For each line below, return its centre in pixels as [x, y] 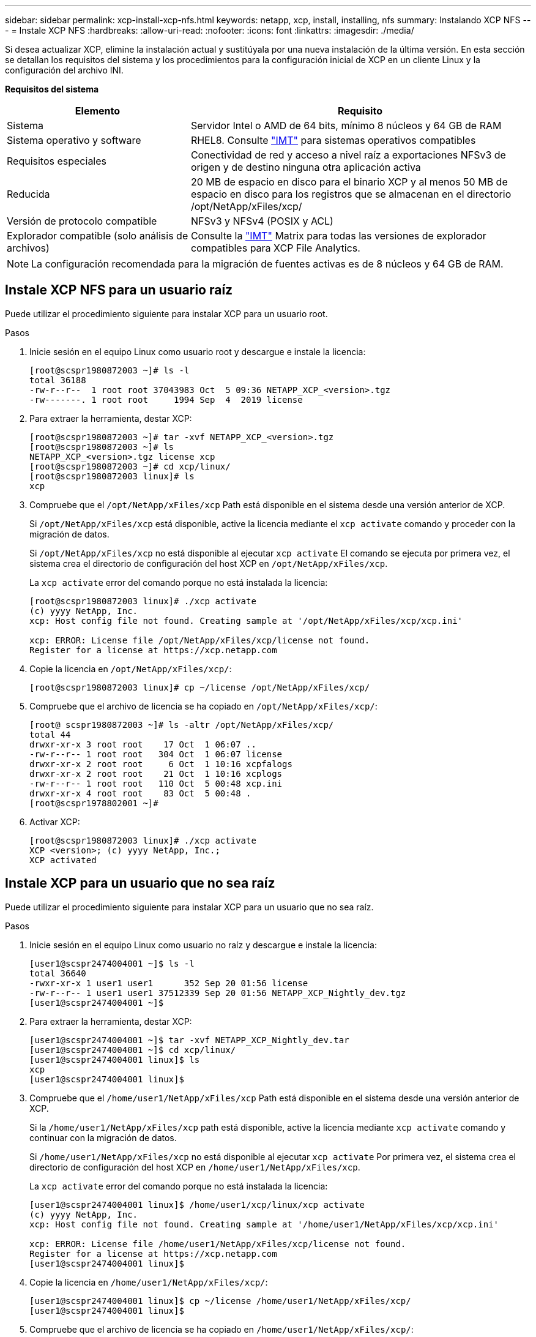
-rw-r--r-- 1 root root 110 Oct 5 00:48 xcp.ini [156, 783]
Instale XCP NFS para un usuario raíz [119, 290]
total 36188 [58, 380]
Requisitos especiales [57, 161]
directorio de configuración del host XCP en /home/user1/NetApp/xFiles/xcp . [195, 1167]
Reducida [28, 194]
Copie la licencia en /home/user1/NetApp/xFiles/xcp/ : [149, 1282]
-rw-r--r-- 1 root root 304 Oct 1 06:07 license [156, 754]
